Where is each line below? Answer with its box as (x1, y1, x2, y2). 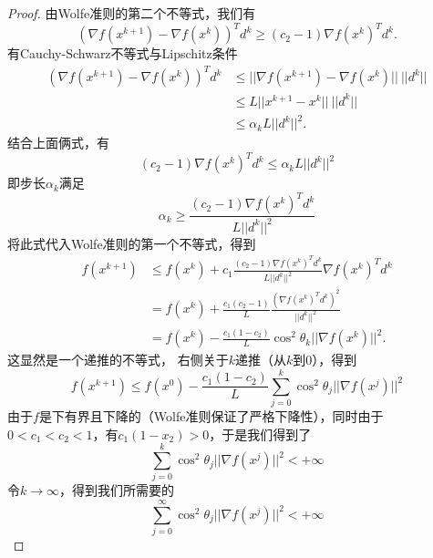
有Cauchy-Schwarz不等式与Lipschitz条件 (7, 44, 238, 63)
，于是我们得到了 (209, 424, 312, 443)
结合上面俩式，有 (7, 133, 109, 152)
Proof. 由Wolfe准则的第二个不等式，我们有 (7, 4, 256, 22)
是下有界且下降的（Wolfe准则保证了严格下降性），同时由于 (38, 407, 384, 426)
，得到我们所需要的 (59, 480, 175, 500)
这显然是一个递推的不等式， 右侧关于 (7, 350, 229, 369)
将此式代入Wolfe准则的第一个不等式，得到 (7, 233, 256, 253)
